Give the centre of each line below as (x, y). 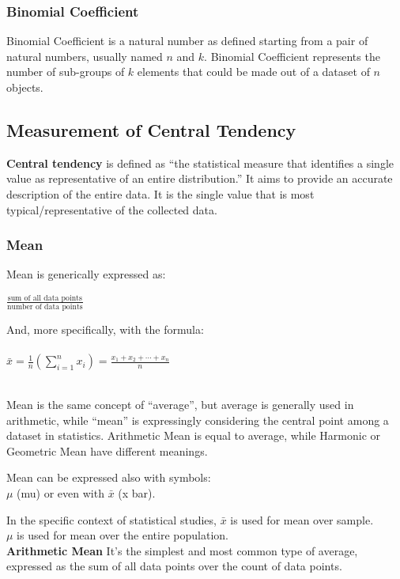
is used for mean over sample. (302, 519)
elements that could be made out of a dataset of (253, 72)
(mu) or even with (60, 493)
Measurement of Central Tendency (151, 129)
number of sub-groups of (66, 72)
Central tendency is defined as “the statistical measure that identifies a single (200, 163)
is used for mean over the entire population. (123, 535)
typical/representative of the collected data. (112, 209)
